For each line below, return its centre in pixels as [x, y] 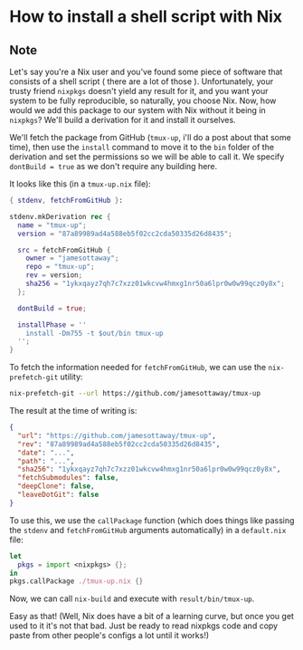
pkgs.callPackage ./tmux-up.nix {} [76, 581]
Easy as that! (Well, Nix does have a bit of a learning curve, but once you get [151, 617]
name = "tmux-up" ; [52, 225]
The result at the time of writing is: [73, 411]
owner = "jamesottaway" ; [72, 258]
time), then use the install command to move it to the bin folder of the [142, 147]
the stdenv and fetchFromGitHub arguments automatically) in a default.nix [148, 530]
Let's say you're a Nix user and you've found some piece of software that [146, 72]
